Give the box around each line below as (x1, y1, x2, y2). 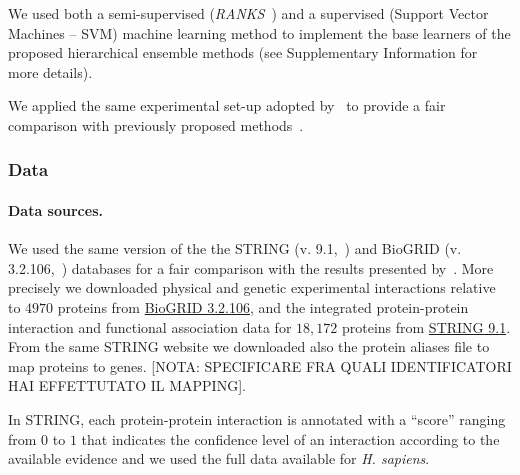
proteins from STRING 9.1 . (341, 316, 511, 337)
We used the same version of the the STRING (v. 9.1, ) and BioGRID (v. (8, 238, 462, 259)
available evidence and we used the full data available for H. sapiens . (8, 448, 430, 469)
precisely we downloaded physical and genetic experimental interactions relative (8, 277, 496, 298)
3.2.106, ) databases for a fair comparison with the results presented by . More (8, 257, 494, 278)
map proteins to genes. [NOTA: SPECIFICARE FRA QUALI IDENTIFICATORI (8, 355, 512, 376)
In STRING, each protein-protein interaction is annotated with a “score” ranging (8, 408, 506, 429)
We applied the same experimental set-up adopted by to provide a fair (8, 95, 446, 116)
